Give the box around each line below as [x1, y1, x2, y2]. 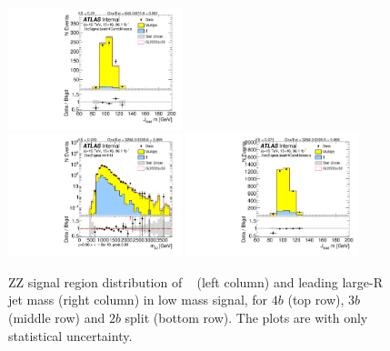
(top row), [287, 290, 345, 309]
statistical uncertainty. [8, 326, 133, 345]
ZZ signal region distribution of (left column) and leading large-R [8, 272, 383, 291]
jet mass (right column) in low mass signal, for [8, 290, 268, 309]
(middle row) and [8, 308, 105, 327]
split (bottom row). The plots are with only [125, 308, 368, 327]
